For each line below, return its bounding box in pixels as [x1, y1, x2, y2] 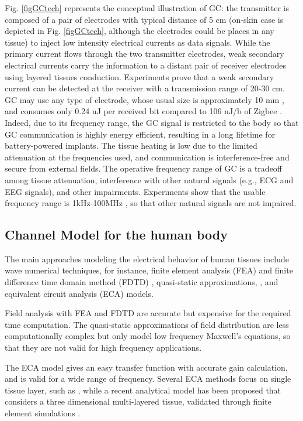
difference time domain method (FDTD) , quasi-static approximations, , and [5, 276, 278, 288]
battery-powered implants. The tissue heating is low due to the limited [5, 139, 257, 152]
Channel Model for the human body [5, 225, 228, 244]
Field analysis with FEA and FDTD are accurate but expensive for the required [5, 307, 291, 319]
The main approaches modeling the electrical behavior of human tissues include [5, 252, 289, 265]
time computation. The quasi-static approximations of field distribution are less [5, 318, 289, 330]
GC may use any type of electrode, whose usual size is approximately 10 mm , [5, 93, 284, 105]
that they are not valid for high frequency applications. [5, 341, 202, 354]
